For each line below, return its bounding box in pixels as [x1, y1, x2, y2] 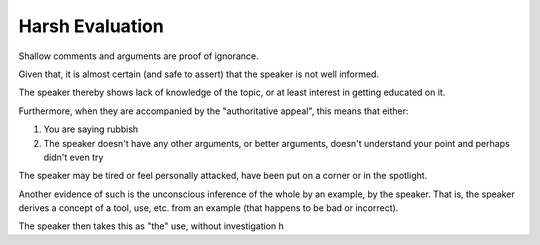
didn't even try [43, 151, 104, 163]
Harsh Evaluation [18, 15, 164, 37]
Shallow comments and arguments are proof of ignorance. [18, 50, 259, 62]
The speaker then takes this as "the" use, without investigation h [18, 220, 285, 232]
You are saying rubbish [43, 123, 139, 135]
